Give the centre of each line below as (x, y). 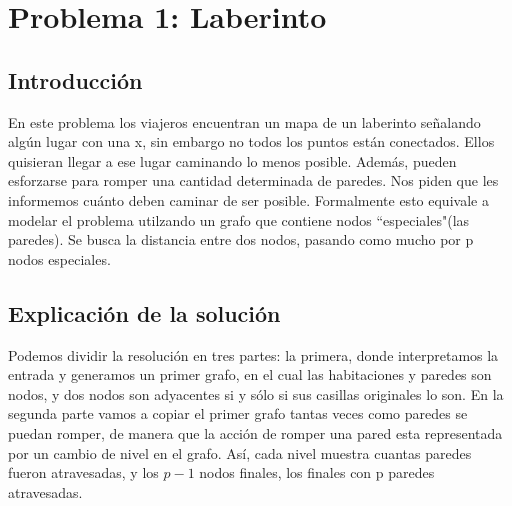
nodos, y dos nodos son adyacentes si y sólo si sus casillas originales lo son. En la (256, 393)
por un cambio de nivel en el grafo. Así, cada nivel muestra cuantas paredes (240, 452)
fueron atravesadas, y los (83, 472)
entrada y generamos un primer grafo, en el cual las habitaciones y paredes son (250, 374)
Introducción (75, 79)
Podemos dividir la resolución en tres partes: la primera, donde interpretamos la (253, 354)
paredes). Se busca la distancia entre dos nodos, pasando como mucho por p (241, 239)
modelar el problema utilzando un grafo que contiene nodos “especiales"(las (239, 219)
